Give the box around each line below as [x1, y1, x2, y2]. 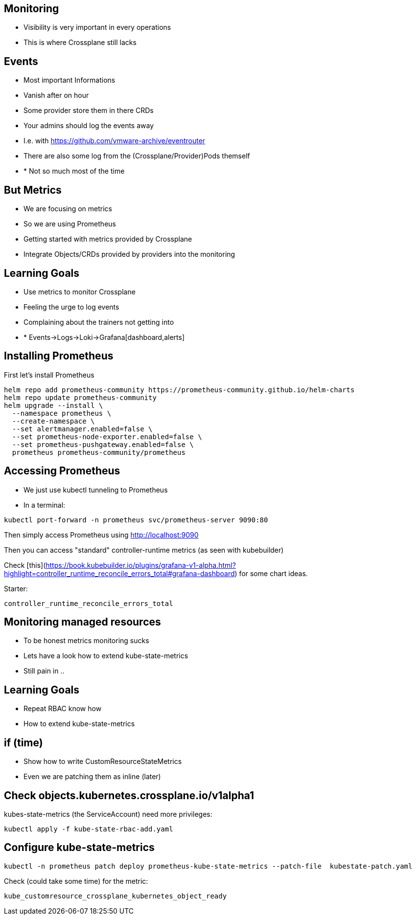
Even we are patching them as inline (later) [23, 772, 161, 781]
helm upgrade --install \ [4, 401, 103, 409]
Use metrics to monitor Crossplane [23, 287, 136, 296]
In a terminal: [23, 500, 66, 509]
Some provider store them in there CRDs [23, 106, 154, 115]
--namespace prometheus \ [12, 409, 112, 417]
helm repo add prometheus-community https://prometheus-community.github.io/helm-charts [4, 385, 355, 394]
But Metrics [4, 183, 62, 196]
